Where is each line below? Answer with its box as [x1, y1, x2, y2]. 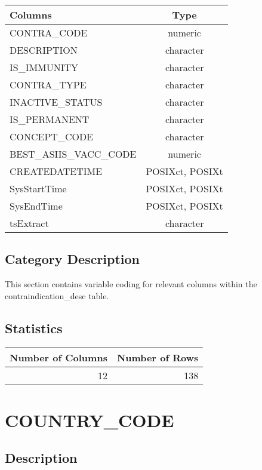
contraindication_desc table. [5, 289, 109, 302]
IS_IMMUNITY [10, 60, 79, 74]
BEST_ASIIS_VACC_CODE [10, 147, 137, 161]
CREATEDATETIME [10, 164, 103, 178]
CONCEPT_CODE [10, 130, 94, 143]
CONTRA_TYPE [10, 78, 87, 91]
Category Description [5, 250, 140, 268]
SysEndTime [10, 199, 63, 213]
